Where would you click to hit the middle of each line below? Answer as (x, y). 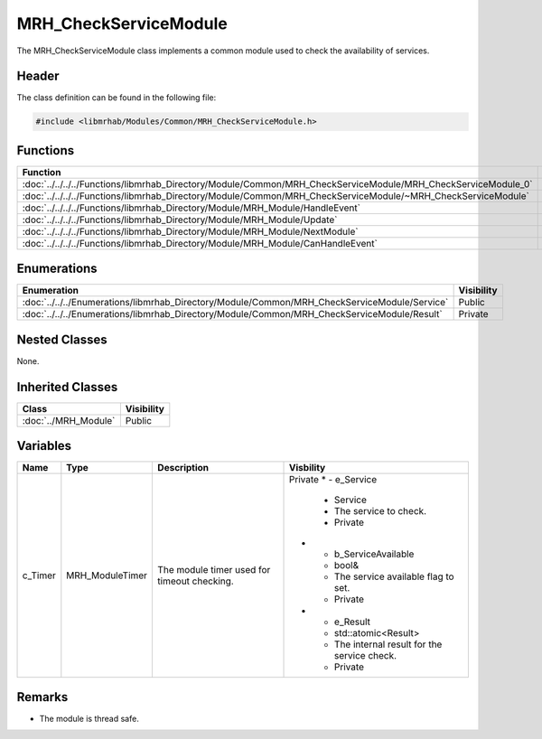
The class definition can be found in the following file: (117, 98)
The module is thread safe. (89, 718)
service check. (366, 656)
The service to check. (381, 511)
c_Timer (39, 575)
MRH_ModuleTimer (107, 575)
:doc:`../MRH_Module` (69, 420)
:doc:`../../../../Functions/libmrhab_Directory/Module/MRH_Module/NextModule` (190, 231)
